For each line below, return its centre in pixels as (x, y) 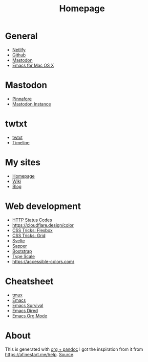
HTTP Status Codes (32, 220)
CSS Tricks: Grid (29, 235)
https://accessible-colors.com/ (43, 261)
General (21, 36)
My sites (23, 162)
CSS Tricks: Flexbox (32, 230)
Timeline (21, 142)
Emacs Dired (25, 310)
